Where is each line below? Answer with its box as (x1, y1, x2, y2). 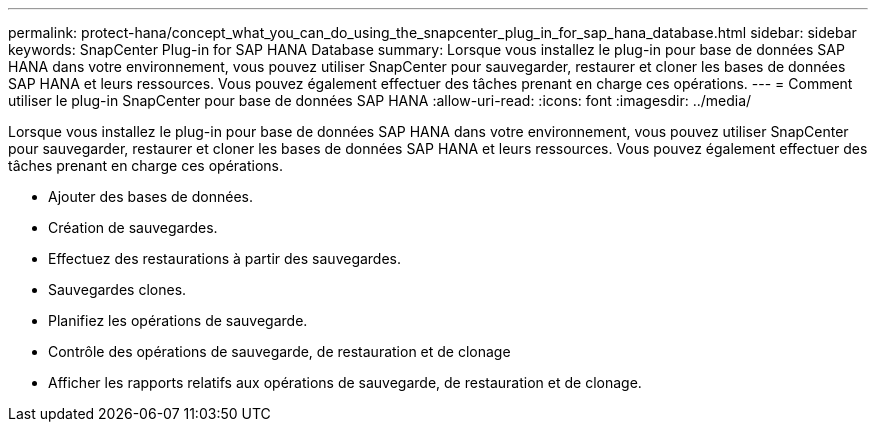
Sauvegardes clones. (48, 281, 187, 298)
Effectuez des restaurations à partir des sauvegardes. (48, 250, 402, 267)
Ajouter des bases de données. (48, 188, 253, 205)
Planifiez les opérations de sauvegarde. (48, 312, 308, 329)
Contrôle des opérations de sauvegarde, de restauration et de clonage (48, 343, 511, 360)
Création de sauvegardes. (48, 219, 218, 236)
